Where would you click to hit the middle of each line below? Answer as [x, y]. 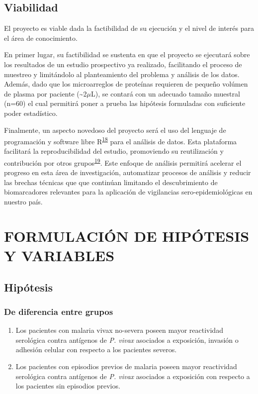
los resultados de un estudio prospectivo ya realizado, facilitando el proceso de [123, 64]
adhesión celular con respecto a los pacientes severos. [96, 349]
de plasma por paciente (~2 [45, 93]
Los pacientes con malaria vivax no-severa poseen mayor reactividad [119, 330]
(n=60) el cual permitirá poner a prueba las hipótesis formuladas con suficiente [125, 103]
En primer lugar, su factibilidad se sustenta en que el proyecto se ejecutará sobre [127, 54]
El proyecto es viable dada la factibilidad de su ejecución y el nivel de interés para [129, 28]
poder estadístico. [31, 113]
